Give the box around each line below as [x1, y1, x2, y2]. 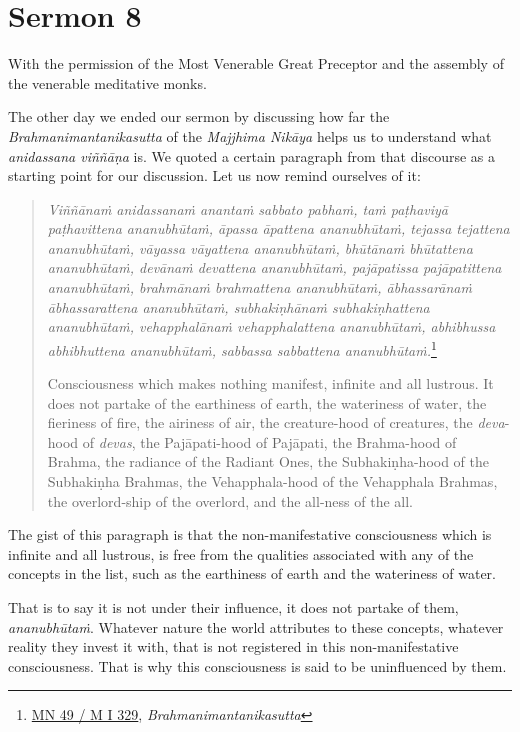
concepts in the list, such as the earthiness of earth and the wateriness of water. [8, 563, 496, 584]
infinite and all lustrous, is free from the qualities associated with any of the [8, 543, 474, 564]
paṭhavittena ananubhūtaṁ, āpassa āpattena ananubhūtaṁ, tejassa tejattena [47, 218, 510, 239]
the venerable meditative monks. [8, 72, 207, 93]
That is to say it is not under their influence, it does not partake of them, [8, 597, 459, 618]
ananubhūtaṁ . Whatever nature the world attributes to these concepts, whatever [8, 616, 504, 637]
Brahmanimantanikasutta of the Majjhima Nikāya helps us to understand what [8, 125, 492, 146]
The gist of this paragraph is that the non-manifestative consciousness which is [8, 524, 492, 545]
